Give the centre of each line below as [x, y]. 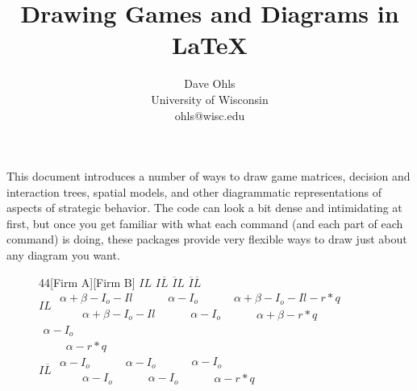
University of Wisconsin [210, 99]
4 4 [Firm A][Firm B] [87, 282]
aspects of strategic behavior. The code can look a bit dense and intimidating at [204, 208]
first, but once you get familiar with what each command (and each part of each [205, 223]
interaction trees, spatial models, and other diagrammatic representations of [194, 191]
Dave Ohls [210, 83]
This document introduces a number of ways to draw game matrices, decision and [208, 176]
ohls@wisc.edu [210, 115]
